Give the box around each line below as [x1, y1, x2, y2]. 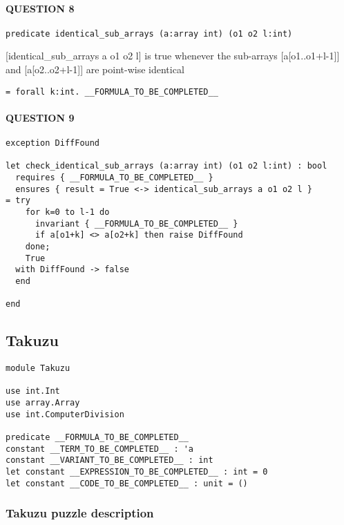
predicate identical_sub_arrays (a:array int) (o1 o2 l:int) [6, 28, 293, 39]
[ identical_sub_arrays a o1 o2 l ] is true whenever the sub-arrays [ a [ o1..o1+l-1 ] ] [6, 48, 340, 63]
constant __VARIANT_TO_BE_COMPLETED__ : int [6, 455, 213, 466]
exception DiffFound [6, 138, 100, 149]
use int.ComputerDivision [6, 409, 124, 419]
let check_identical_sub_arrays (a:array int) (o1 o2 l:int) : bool [6, 161, 327, 171]
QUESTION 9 [6, 110, 75, 124]
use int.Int [6, 386, 60, 397]
